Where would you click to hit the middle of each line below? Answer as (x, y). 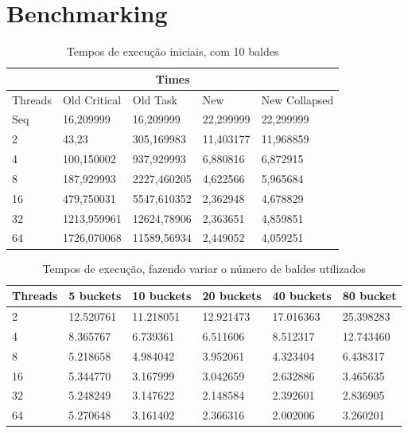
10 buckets (162, 296)
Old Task (155, 99)
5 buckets (95, 296)
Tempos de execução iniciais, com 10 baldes (173, 51)
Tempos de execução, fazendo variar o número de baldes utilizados (204, 268)
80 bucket (369, 296)
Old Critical (92, 99)
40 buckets (302, 296)
